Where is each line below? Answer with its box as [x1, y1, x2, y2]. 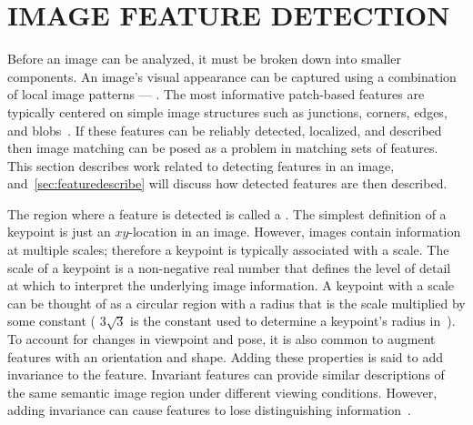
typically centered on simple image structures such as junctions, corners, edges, [7, 102, 448, 121]
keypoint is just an [7, 222, 111, 241]
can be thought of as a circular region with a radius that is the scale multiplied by [7, 293, 466, 312]
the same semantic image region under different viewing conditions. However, [7, 382, 438, 401]
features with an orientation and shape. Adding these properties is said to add [7, 347, 443, 366]
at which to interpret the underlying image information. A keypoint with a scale [7, 276, 455, 295]
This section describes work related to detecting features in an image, [7, 156, 395, 175]
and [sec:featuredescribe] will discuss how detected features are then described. [7, 174, 448, 193]
